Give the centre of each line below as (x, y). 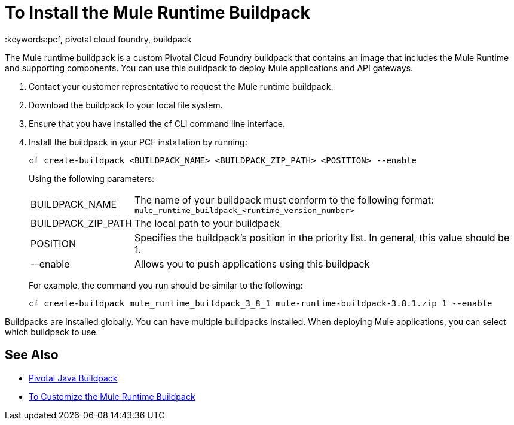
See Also (32, 355)
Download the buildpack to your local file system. (126, 105)
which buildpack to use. (52, 332)
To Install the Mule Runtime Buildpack (157, 13)
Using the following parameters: (92, 178)
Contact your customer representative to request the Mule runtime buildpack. (181, 86)
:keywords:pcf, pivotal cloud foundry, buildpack (98, 39)
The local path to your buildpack (207, 223)
